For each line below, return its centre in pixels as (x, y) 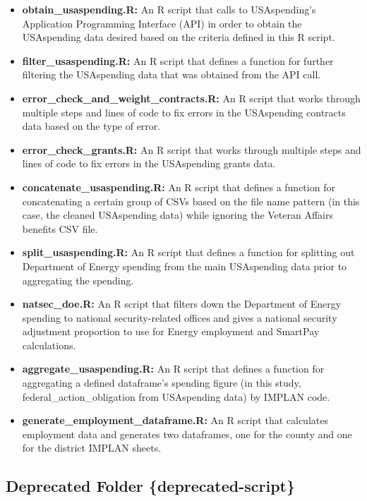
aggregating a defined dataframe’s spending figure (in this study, (162, 383)
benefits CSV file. (60, 228)
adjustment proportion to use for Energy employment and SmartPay (171, 331)
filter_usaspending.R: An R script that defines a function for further (178, 60)
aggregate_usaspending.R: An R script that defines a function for (173, 369)
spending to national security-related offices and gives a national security (180, 317)
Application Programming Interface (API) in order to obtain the (162, 23)
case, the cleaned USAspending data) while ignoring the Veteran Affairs (178, 215)
